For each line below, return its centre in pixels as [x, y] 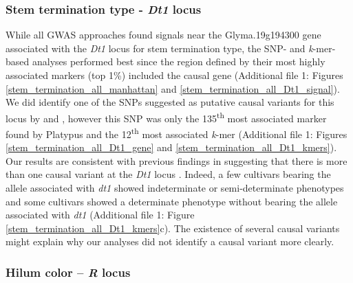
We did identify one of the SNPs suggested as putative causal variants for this [170, 102]
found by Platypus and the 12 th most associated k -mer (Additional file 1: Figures [176, 133]
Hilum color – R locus [68, 272]
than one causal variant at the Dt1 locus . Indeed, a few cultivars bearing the [168, 174]
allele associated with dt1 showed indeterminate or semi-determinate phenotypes [175, 188]
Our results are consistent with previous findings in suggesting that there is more [176, 160]
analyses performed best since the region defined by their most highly [179, 61]
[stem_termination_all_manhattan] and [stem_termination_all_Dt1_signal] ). [173, 88]
